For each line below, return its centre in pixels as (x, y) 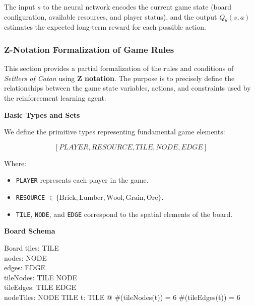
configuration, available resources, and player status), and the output (111, 16)
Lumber (91, 198)
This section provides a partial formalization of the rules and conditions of (119, 68)
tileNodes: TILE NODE (41, 277)
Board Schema (30, 231)
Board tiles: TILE (31, 247)
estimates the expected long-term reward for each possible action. (105, 27)
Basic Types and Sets (42, 114)
